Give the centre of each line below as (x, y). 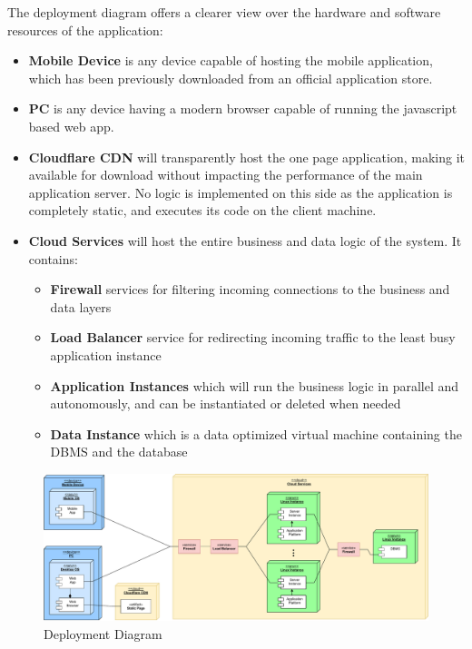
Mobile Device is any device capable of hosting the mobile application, (231, 60)
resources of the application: (85, 29)
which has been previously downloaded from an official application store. (231, 78)
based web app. (71, 126)
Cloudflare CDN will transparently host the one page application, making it (247, 157)
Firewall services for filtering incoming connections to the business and (250, 289)
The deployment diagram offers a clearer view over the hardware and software (224, 12)
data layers (81, 306)
